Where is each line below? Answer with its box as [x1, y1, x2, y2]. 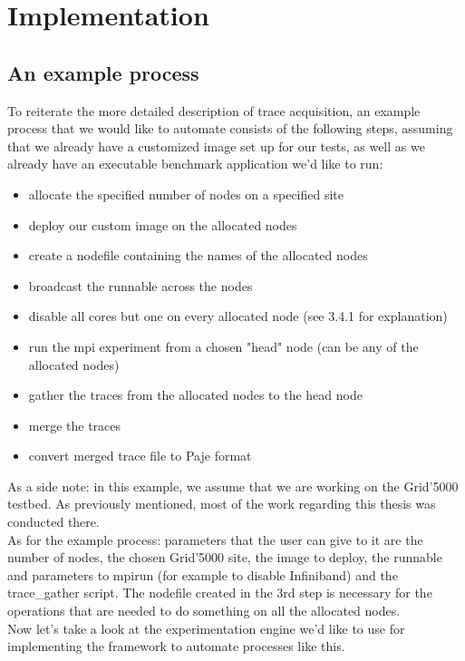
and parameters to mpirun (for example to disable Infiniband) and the [7, 565, 398, 584]
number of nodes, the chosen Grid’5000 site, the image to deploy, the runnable [7, 548, 442, 567]
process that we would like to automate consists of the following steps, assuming [7, 119, 453, 138]
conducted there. [7, 512, 100, 531]
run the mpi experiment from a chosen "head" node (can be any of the [28, 336, 419, 355]
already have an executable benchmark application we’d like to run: [7, 154, 383, 173]
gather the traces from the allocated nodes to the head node [28, 385, 363, 404]
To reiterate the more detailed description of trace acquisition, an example [7, 101, 421, 120]
